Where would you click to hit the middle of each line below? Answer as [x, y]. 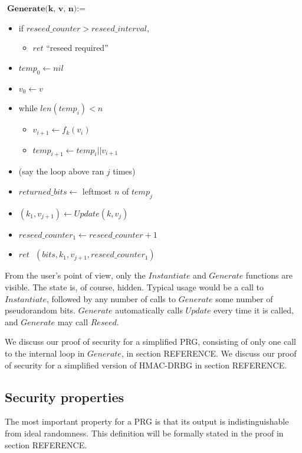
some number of [244, 298]
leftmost [97, 191]
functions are [269, 275]
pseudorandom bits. [40, 310]
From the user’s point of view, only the [75, 275]
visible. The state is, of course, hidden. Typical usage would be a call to [134, 287]
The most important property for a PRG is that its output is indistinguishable [147, 421]
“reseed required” [77, 48]
